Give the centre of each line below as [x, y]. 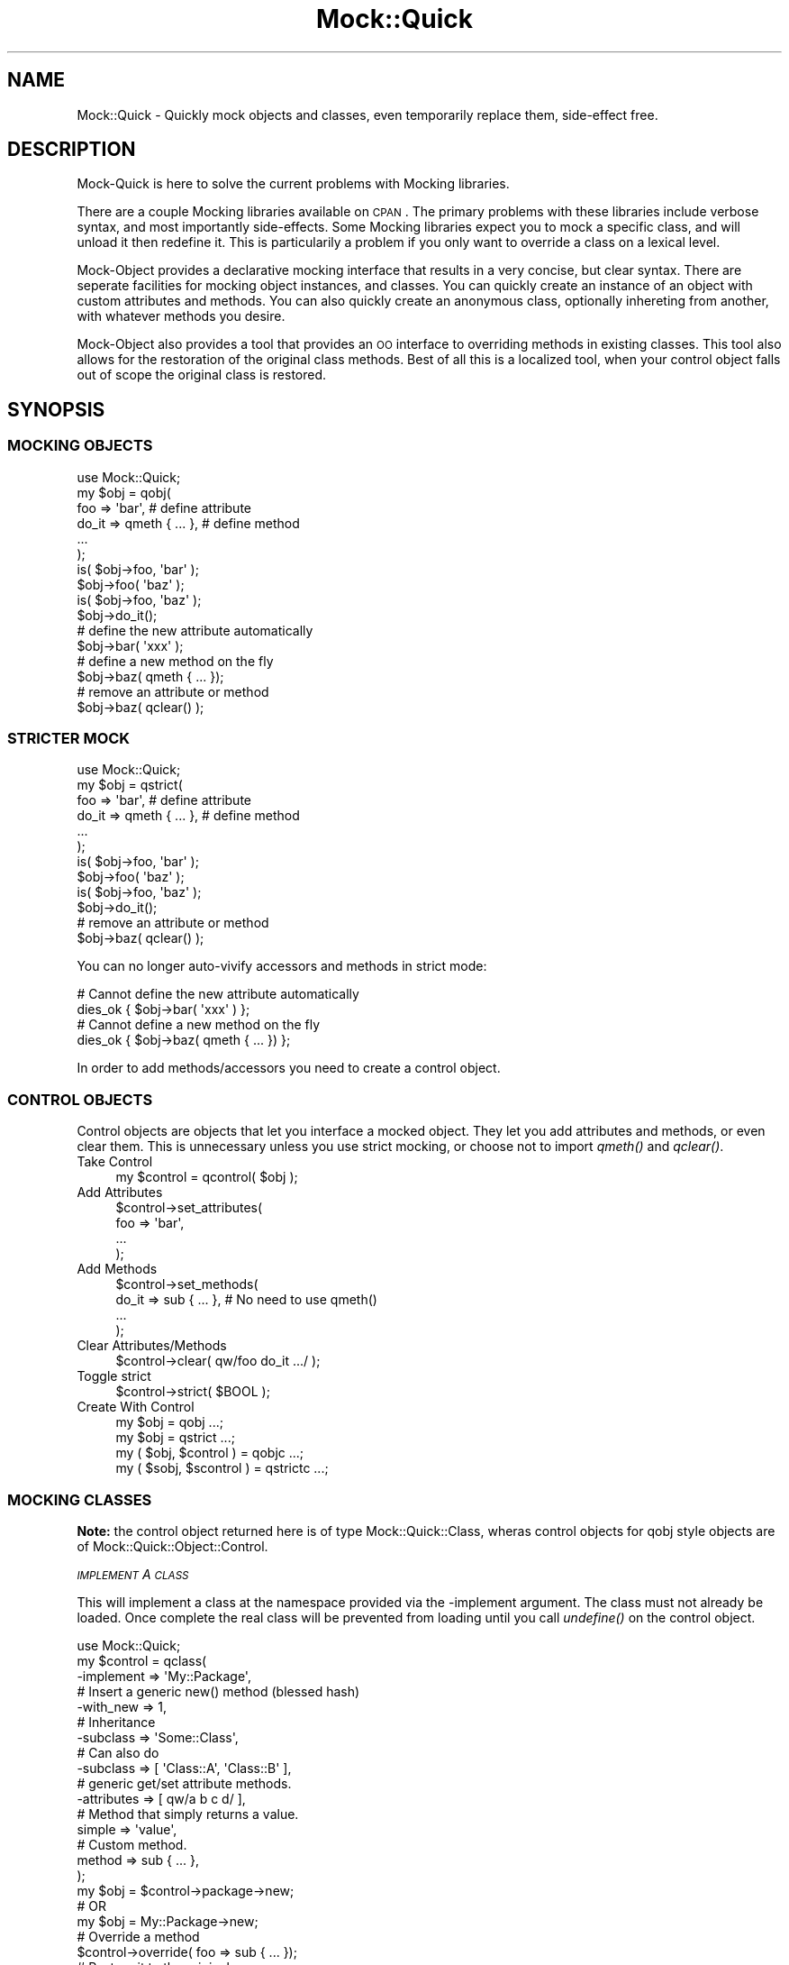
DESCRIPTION [72, 150]
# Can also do [118, 1752]
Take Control [115, 1162]
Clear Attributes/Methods [152, 1346]
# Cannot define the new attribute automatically [218, 994]
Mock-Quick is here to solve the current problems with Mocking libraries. [293, 184]
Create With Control [136, 1407]
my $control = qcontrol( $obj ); [207, 1177]
